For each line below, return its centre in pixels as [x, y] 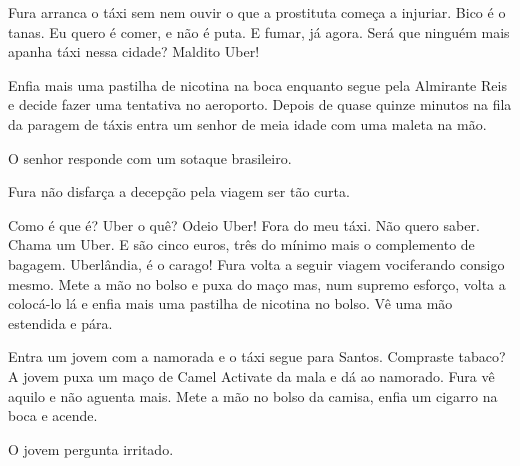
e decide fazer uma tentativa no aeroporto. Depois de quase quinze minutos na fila [260, 104]
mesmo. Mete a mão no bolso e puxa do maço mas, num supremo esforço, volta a [257, 283]
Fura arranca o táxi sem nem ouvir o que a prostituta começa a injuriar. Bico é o [257, 12]
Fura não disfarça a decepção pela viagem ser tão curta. [179, 191]
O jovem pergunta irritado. [91, 448]
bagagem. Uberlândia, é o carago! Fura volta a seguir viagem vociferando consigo [256, 263]
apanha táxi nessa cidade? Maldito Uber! [134, 51]
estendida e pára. [60, 322]
